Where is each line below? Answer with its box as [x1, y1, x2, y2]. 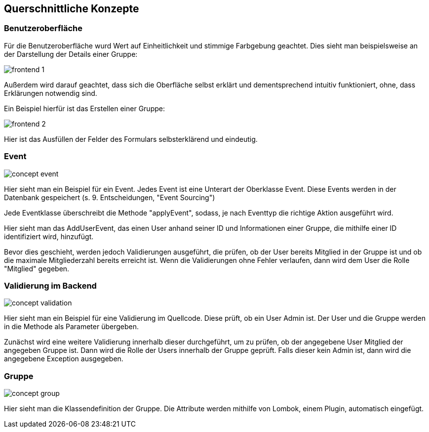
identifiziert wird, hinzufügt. [4, 232, 94, 241]
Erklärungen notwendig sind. [4, 88, 97, 97]
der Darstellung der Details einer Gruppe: [4, 49, 138, 58]
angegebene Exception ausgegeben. [4, 354, 123, 363]
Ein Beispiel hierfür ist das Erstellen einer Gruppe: [4, 104, 165, 113]
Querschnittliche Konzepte [4, 2, 139, 15]
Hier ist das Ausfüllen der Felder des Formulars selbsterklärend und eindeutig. [4, 134, 258, 143]
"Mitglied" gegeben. [4, 264, 70, 273]
